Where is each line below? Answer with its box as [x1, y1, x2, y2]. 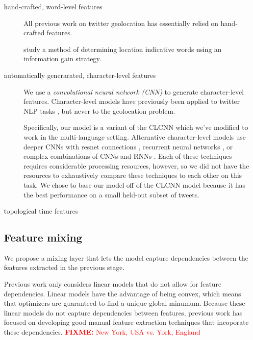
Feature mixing [4, 230, 82, 245]
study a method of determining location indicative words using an [24, 44, 222, 54]
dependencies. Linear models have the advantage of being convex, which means [4, 288, 241, 298]
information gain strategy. [24, 53, 101, 64]
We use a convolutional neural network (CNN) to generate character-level [24, 86, 244, 97]
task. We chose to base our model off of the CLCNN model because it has [24, 179, 246, 190]
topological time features [4, 206, 78, 216]
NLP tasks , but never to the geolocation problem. [24, 105, 176, 116]
